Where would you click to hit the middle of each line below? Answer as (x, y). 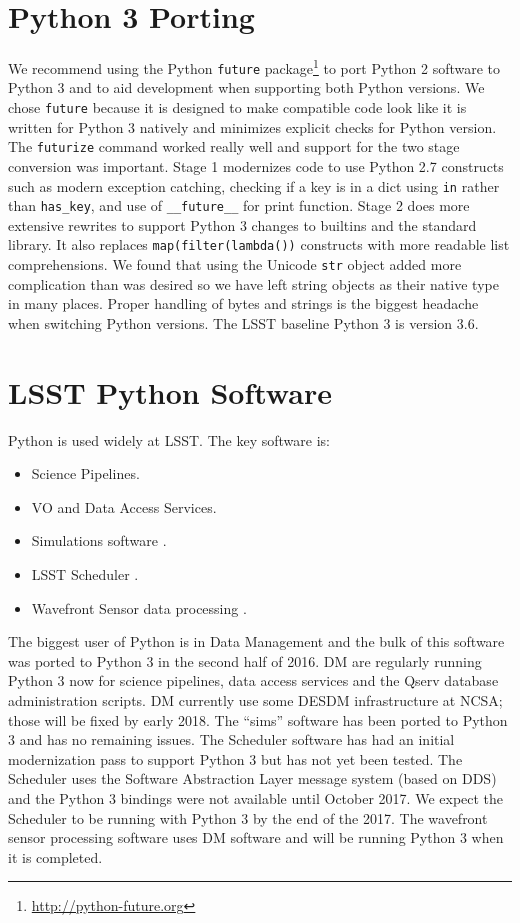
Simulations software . (99, 540)
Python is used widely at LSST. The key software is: (169, 439)
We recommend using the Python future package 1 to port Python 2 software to (254, 66)
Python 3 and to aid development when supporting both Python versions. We (246, 87)
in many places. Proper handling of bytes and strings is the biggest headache (243, 303)
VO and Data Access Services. (124, 506)
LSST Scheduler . (85, 574)
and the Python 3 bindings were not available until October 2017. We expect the (256, 797)
